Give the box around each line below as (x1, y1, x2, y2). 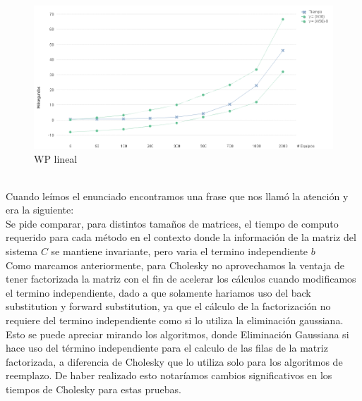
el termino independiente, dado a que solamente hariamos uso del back (6, 285, 311, 300)
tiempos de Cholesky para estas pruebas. (6, 382, 181, 396)
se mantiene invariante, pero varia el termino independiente (51, 244, 308, 259)
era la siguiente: (6, 202, 74, 217)
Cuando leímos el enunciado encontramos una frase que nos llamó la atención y (6, 188, 349, 203)
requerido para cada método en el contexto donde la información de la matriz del (6, 230, 356, 245)
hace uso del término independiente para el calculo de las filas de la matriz (6, 340, 328, 355)
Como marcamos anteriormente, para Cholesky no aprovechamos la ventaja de (6, 257, 344, 272)
